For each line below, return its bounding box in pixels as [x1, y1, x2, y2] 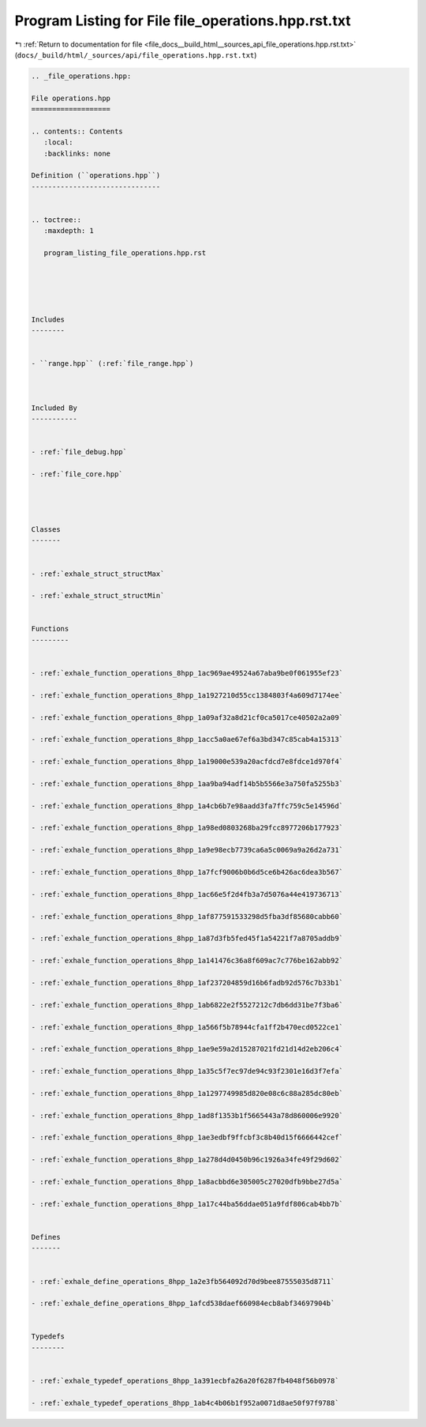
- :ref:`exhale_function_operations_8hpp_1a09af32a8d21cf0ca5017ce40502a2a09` [31, 713, 343, 722]
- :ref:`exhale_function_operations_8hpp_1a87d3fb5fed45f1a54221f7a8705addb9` [31, 934, 343, 943]
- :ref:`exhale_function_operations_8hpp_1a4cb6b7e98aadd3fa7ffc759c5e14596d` [31, 801, 343, 810]
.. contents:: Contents [31, 126, 124, 136]
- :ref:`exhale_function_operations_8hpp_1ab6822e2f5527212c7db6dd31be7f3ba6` [31, 1000, 343, 1009]
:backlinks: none [43, 149, 110, 158]
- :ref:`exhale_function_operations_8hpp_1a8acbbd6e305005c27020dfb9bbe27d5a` [31, 1177, 343, 1186]
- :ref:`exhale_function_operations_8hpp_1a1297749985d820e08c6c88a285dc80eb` [31, 1089, 343, 1098]
